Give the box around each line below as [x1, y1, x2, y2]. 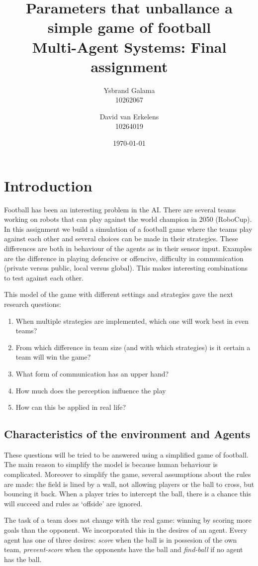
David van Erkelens [99, 111, 159, 121]
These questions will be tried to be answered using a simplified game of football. [4, 449, 249, 460]
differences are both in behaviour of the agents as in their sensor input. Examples [4, 243, 252, 253]
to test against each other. [4, 272, 84, 283]
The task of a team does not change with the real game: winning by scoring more [4, 515, 252, 525]
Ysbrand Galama [103, 85, 155, 95]
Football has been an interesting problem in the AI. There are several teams [4, 204, 236, 214]
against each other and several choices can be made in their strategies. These [4, 233, 238, 244]
